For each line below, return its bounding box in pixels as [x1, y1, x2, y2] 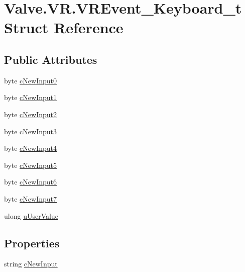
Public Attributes [4, 51, 97, 67]
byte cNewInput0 [4, 75, 57, 85]
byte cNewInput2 [4, 109, 57, 119]
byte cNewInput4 [4, 143, 57, 153]
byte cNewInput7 [4, 193, 57, 204]
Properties [4, 235, 60, 250]
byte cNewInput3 [4, 126, 57, 136]
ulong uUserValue [4, 210, 58, 221]
